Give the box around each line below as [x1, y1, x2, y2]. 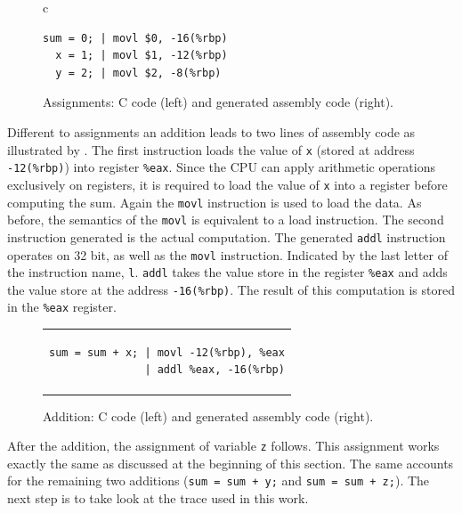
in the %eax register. [7, 297, 117, 316]
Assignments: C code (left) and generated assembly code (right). [43, 93, 393, 111]
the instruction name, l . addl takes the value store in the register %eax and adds [7, 263, 448, 281]
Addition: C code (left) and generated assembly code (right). [43, 406, 374, 425]
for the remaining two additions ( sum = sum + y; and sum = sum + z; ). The [7, 471, 430, 490]
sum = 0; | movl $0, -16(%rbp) [43, 31, 228, 45]
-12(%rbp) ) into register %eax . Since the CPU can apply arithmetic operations [7, 158, 435, 176]
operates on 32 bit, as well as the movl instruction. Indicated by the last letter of [7, 245, 449, 264]
